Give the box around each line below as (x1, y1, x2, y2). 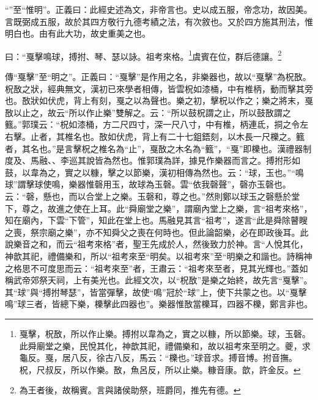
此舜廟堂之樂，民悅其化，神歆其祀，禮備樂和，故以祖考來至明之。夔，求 (19, 339, 311, 352)
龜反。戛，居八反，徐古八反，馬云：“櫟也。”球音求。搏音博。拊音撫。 (19, 351, 298, 364)
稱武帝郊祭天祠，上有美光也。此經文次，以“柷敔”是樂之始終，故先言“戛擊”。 (5, 274, 312, 286)
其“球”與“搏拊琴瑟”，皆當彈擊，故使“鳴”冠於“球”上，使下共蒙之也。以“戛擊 (5, 285, 307, 298)
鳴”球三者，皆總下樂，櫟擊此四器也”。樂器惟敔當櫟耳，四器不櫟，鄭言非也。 (5, 297, 313, 310)
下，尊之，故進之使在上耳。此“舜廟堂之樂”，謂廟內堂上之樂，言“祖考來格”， (5, 202, 312, 214)
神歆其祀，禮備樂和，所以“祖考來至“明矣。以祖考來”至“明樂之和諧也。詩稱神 (5, 249, 312, 262)
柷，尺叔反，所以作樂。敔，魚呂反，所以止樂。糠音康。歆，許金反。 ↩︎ (19, 363, 301, 376)
